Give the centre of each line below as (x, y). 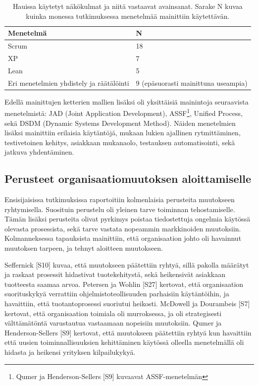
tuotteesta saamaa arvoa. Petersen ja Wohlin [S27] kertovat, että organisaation (124, 284)
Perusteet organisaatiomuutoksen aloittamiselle (128, 179)
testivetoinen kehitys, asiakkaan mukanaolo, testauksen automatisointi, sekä (120, 142)
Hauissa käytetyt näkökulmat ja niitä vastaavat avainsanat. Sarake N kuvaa (128, 6)
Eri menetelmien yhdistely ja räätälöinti (69, 82)
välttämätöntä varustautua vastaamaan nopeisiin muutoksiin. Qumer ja (113, 323)
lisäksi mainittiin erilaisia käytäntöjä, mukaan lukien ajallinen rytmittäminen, (123, 133)
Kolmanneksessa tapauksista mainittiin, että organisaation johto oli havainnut (123, 238)
